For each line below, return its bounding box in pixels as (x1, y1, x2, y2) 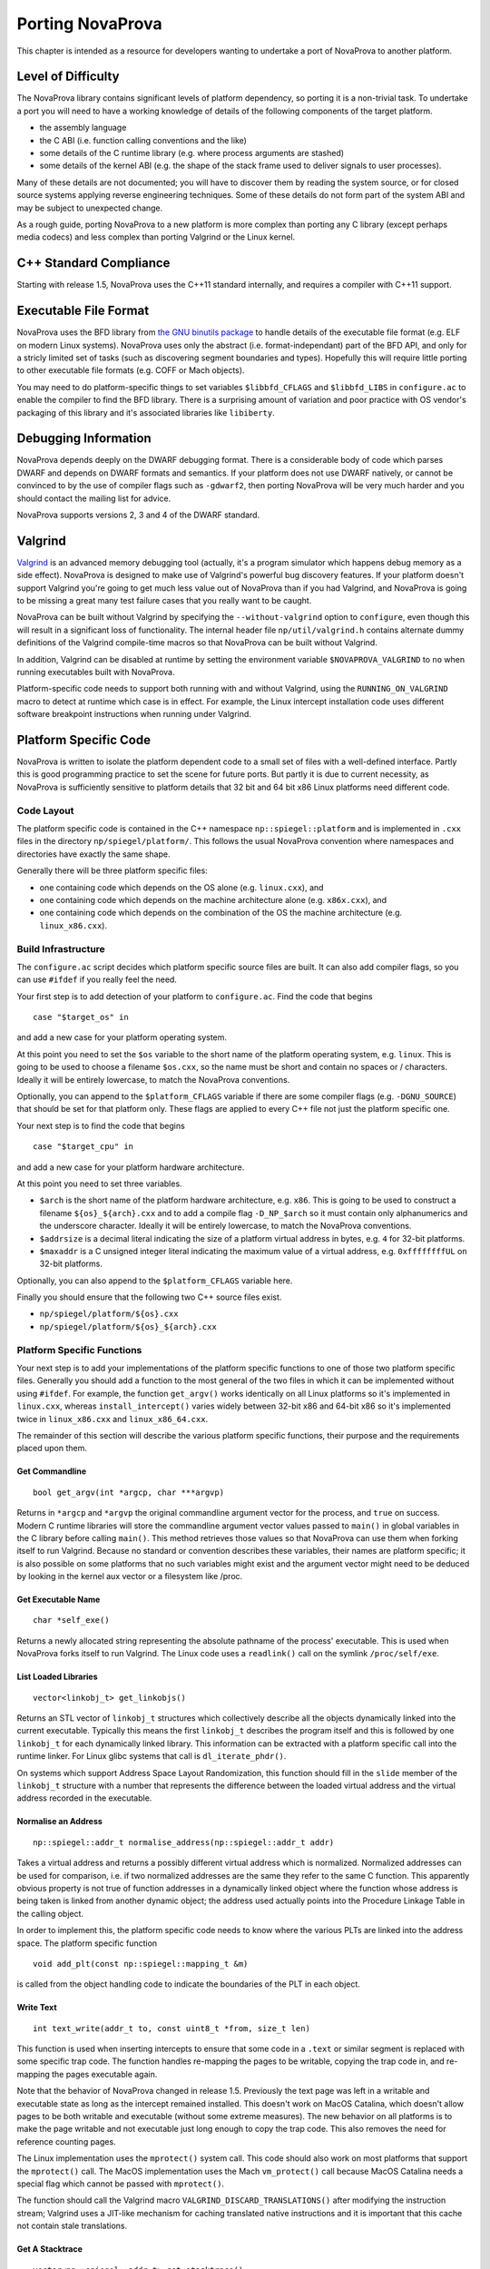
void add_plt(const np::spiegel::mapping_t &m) (33, 1959, 249, 1969)
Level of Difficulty (16, 69, 120, 84)
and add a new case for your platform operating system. (16, 1032, 227, 1043)
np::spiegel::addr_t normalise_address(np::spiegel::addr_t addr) (33, 1837, 335, 1847)
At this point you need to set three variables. (16, 1178, 182, 1189)
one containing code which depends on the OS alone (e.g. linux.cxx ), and (39, 881, 324, 893)
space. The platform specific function (16, 1938, 158, 1949)
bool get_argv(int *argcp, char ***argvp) (33, 1487, 225, 1498)
